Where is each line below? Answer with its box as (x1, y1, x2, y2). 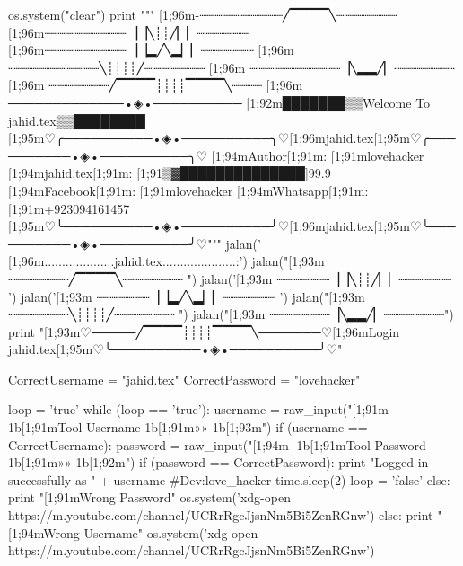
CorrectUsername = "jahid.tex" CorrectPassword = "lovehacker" (8, 369, 361, 388)
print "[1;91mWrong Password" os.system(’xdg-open (8, 488, 291, 507)
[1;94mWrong (8, 523, 80, 542)
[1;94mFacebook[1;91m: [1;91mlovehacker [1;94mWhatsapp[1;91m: (8, 181, 369, 199)
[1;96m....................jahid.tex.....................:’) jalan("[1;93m (8, 252, 325, 270)
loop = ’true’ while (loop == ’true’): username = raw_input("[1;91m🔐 (8, 400, 392, 419)
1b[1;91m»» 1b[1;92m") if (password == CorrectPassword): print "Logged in (8, 453, 429, 472)
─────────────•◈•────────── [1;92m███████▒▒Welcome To (8, 93, 431, 111)
